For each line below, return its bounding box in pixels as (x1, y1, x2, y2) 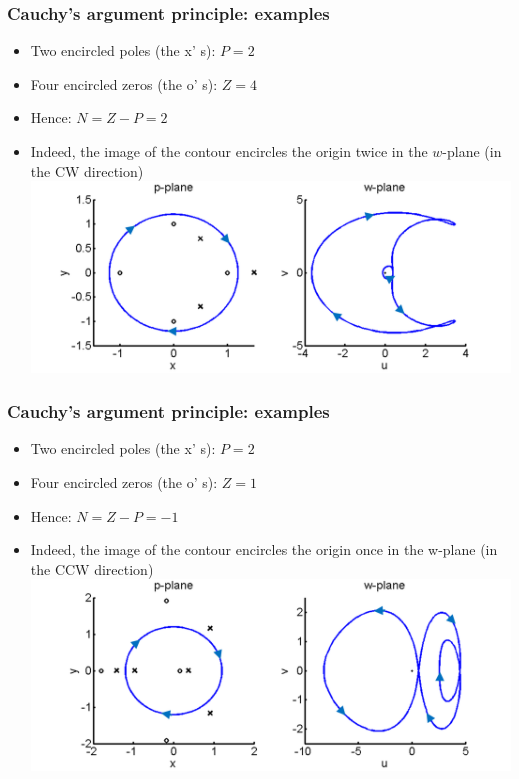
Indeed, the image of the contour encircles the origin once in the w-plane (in (30, 539, 498, 560)
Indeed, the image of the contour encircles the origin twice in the (30, 141, 428, 161)
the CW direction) (30, 160, 144, 181)
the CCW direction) (30, 558, 154, 579)
